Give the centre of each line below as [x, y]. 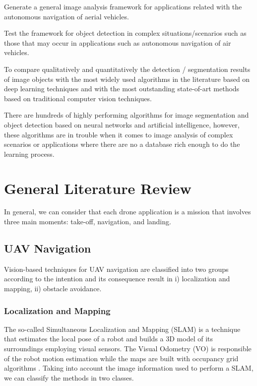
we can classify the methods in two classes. [69, 377]
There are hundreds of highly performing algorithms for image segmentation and [127, 115]
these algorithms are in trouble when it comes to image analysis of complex [119, 134]
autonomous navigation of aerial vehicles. [66, 16]
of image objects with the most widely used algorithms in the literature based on [127, 79]
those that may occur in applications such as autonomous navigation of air [118, 42]
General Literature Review [98, 188]
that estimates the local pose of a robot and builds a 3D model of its [108, 339]
